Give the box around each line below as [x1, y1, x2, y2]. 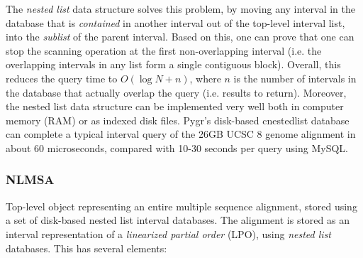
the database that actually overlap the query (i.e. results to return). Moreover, [6, 85, 347, 100]
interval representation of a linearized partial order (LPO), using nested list [6, 226, 332, 241]
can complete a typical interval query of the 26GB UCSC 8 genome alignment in [6, 127, 356, 141]
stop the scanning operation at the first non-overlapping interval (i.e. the [6, 43, 322, 58]
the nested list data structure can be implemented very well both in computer [6, 99, 344, 114]
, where [189, 70, 221, 85]
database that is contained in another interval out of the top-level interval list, [6, 15, 345, 30]
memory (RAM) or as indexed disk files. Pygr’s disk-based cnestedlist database [6, 112, 350, 127]
